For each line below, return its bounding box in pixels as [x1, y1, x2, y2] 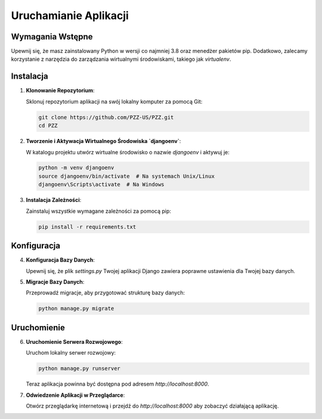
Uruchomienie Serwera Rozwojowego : [26, 338, 123, 345]
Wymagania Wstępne [11, 32, 93, 42]
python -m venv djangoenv [38, 165, 114, 171]
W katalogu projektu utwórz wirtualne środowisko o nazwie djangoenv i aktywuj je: [26, 148, 230, 156]
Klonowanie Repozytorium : [26, 87, 95, 94]
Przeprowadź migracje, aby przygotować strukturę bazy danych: [26, 289, 185, 296]
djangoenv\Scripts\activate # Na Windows [38, 181, 165, 188]
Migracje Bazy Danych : [26, 278, 85, 285]
